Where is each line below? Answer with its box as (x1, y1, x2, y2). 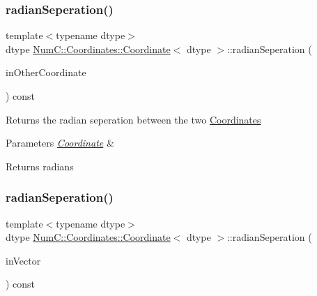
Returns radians (6, 158, 74, 173)
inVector (6, 253, 41, 267)
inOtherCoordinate (6, 65, 86, 80)
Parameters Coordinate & (6, 135, 114, 150)
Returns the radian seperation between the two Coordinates (6, 112, 261, 126)
